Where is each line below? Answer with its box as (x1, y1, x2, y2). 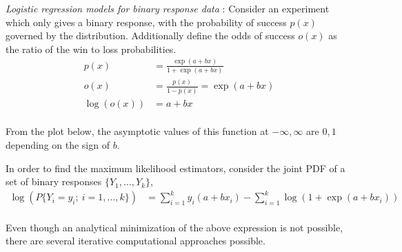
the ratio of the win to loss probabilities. (6, 41, 177, 56)
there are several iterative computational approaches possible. (6, 233, 265, 248)
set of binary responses (6, 174, 102, 189)
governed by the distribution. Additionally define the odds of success (6, 28, 295, 43)
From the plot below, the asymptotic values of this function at (6, 124, 269, 138)
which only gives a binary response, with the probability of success (6, 14, 287, 29)
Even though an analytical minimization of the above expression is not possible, (6, 220, 343, 234)
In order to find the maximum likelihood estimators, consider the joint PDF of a (6, 160, 345, 175)
